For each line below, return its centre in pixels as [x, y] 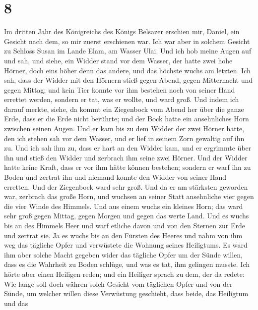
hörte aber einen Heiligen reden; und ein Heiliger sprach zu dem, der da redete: [124, 274]
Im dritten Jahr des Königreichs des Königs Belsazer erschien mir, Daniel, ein [122, 31]
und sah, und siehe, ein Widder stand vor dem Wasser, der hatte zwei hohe [118, 60]
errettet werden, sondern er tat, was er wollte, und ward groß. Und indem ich [122, 99]
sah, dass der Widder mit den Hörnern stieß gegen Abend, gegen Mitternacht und [129, 80]
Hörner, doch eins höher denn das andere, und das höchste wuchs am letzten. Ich [127, 70]
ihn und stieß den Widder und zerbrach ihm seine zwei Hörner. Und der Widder [126, 157]
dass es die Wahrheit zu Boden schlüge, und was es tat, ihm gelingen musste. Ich [127, 264]
